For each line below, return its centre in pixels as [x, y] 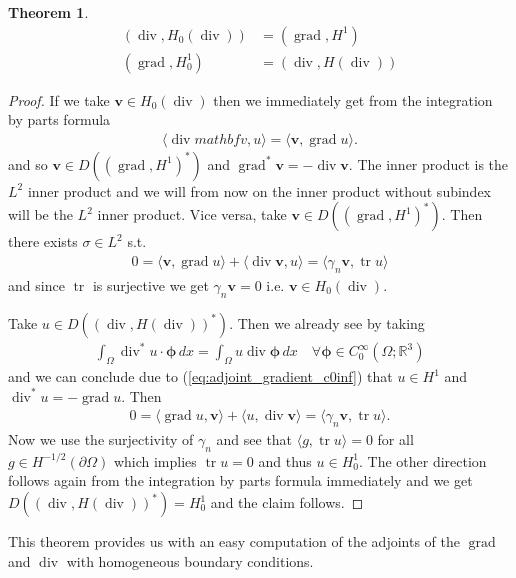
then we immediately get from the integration [353, 99]
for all [395, 439]
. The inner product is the [428, 163]
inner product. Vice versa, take [192, 214]
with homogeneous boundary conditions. [190, 560]
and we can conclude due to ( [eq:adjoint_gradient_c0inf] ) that [200, 376]
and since [36, 284]
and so [28, 163]
